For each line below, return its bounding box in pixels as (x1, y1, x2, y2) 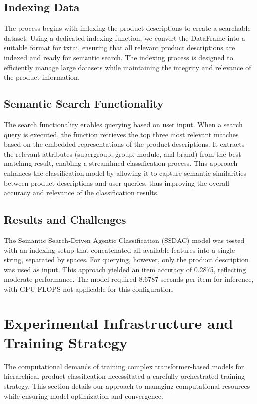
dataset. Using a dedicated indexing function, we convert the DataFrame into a (4, 32, 245, 43)
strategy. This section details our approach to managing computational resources (4, 380, 250, 391)
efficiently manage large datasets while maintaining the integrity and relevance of (4, 62, 251, 72)
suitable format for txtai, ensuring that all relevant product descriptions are (4, 42, 235, 53)
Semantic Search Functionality (4, 96, 164, 111)
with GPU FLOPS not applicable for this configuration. (4, 283, 174, 294)
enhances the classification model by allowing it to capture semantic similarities (4, 167, 247, 178)
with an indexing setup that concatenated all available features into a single (4, 244, 235, 255)
